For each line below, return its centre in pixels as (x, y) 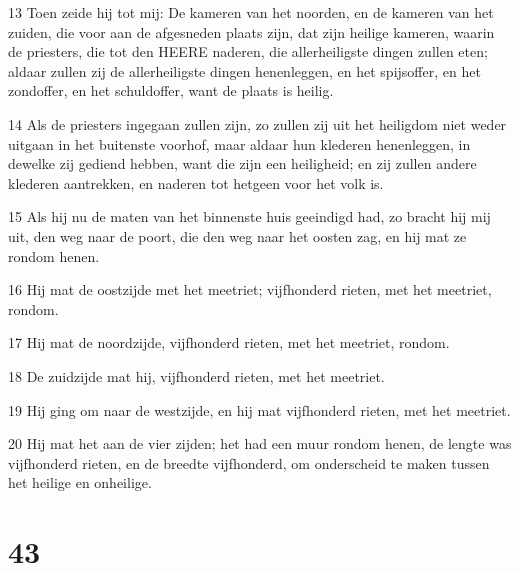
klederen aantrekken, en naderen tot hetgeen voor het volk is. (196, 182)
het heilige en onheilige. (80, 482)
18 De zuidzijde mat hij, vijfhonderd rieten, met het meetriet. (196, 375)
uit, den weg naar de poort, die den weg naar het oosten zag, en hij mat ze (237, 235)
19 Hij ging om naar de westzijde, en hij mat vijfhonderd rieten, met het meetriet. (259, 409)
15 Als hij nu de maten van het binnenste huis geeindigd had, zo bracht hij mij (249, 216)
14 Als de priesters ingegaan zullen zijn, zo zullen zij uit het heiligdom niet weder (257, 123)
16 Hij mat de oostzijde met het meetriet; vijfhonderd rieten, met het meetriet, (250, 289)
